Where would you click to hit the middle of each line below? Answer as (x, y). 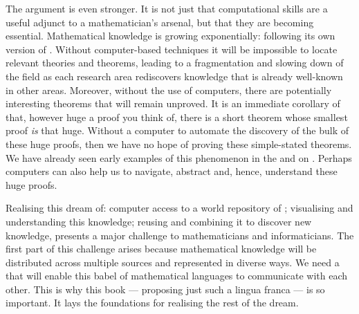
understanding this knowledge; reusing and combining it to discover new (159, 221)
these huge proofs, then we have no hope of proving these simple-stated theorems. (179, 144)
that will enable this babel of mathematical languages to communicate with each (177, 276)
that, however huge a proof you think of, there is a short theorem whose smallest (177, 117)
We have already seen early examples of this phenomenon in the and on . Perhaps (179, 157)
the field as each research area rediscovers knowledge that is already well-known (174, 76)
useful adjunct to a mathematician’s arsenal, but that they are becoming (160, 22)
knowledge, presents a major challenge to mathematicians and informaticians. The (180, 235)
